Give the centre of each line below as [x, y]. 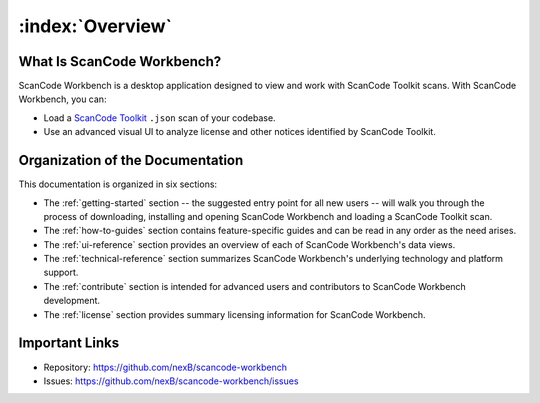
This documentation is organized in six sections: [118, 184]
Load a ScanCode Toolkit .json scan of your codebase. [159, 117]
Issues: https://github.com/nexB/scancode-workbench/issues [171, 381]
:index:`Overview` [95, 26]
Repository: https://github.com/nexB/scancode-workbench [165, 367]
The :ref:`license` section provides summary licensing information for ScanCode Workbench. [234, 314]
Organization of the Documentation [131, 160]
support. [61, 272]
